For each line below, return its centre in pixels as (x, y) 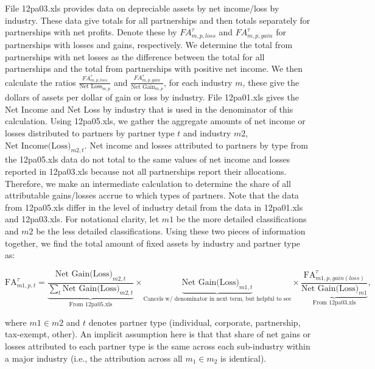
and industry (207, 133)
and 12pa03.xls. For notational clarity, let (82, 219)
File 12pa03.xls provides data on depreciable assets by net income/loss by (142, 8)
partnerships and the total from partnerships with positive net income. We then (154, 69)
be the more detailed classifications (241, 219)
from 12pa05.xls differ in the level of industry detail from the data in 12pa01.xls (154, 207)
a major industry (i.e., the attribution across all (94, 358)
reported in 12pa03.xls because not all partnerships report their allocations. (146, 171)
